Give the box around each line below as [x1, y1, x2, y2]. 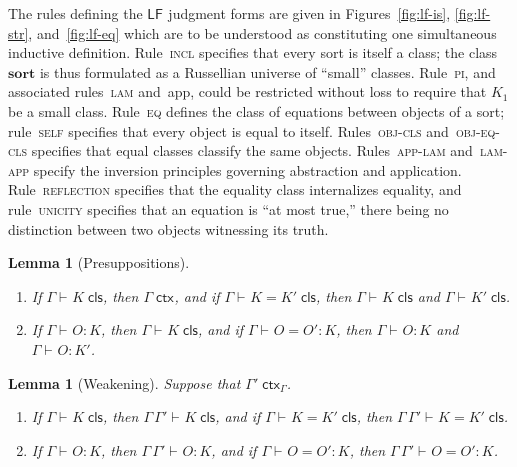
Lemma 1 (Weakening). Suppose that [8, 372, 241, 393]
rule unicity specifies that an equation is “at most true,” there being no [8, 198, 449, 219]
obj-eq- [455, 120, 500, 141]
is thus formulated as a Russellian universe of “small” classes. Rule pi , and [39, 61, 496, 82]
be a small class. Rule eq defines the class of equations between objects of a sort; [8, 100, 505, 121]
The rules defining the [8, 3, 143, 23]
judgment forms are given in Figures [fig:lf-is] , [168, 3, 451, 23]
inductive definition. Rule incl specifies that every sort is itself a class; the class [8, 42, 498, 63]
